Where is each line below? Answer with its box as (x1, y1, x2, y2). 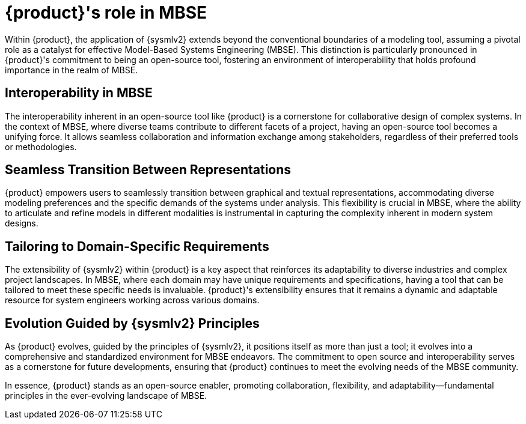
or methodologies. (5, 141, 77, 152)
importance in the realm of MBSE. (5, 64, 138, 75)
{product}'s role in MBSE (5, 2, 207, 23)
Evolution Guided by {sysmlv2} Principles (5, 315, 260, 331)
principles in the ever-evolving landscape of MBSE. (5, 390, 207, 401)
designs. (5, 218, 38, 229)
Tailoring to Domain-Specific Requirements (5, 238, 269, 254)
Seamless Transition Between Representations (5, 162, 292, 178)
